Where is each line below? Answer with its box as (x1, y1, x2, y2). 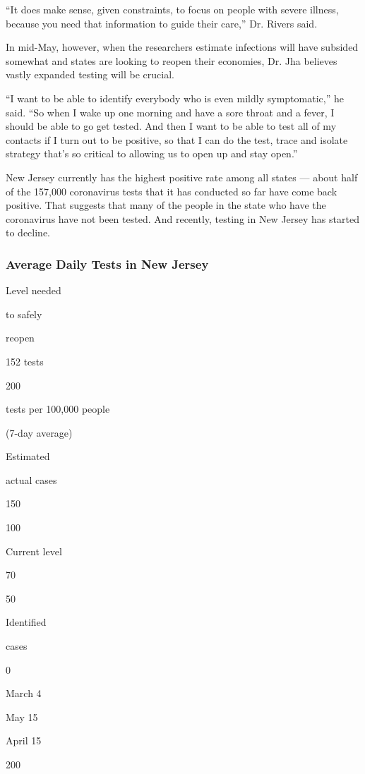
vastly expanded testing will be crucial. (6, 67, 174, 82)
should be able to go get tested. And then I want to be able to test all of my (6, 119, 337, 133)
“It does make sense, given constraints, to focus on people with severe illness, (6, 2, 339, 16)
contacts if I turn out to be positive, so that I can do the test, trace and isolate (6, 132, 348, 147)
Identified (6, 615, 47, 629)
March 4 (6, 686, 42, 701)
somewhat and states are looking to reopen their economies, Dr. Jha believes (6, 53, 337, 68)
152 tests (6, 353, 44, 368)
